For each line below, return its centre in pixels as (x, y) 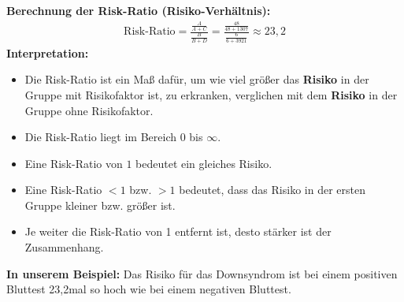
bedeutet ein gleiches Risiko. (204, 163)
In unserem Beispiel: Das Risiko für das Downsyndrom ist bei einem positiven (202, 273)
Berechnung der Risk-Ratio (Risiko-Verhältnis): (139, 10)
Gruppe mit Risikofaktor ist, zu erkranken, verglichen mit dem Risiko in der (211, 94)
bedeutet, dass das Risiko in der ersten (272, 190)
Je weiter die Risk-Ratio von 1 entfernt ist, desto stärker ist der (178, 231)
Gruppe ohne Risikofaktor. (89, 110)
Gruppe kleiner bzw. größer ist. (100, 205)
